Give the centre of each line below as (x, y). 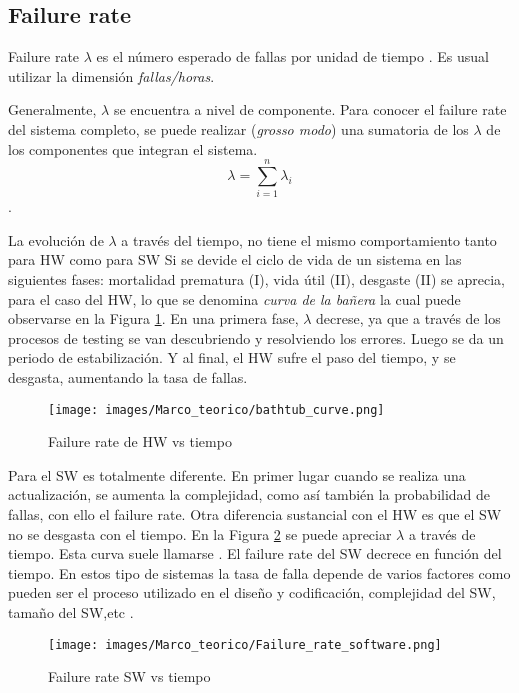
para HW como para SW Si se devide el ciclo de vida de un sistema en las (235, 259)
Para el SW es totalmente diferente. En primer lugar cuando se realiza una (237, 474)
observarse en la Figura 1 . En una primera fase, (153, 318)
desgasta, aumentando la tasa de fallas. (128, 377)
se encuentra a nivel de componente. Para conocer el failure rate (310, 109)
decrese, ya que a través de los (408, 318)
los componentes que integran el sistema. (133, 148)
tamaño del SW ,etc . (71, 612)
